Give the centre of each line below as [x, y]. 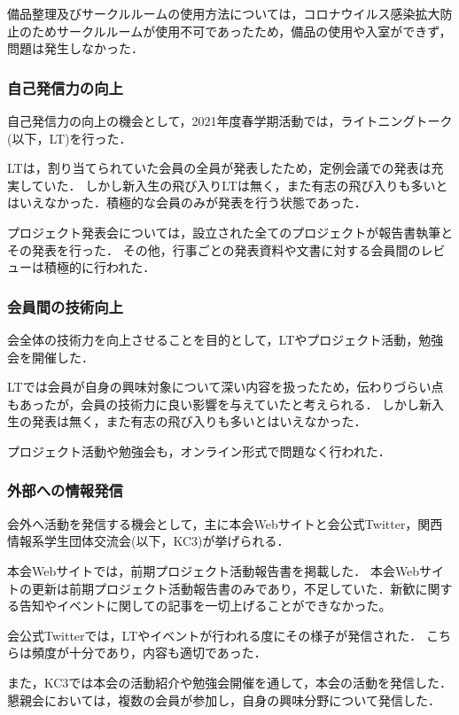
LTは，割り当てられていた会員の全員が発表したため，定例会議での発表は [219, 168]
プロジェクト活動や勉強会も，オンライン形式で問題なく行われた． [199, 451]
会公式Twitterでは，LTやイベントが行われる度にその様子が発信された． [215, 635]
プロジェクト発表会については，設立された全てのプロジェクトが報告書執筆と [230, 232]
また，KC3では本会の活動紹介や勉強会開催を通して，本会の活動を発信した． [229, 682]
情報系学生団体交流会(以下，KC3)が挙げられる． [148, 541]
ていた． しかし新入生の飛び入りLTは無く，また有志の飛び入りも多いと [240, 185]
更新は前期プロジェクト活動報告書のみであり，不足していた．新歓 [223, 588]
